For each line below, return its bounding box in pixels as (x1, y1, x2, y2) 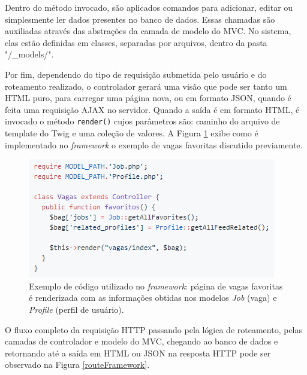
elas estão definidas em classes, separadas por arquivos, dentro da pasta (5, 36, 267, 48)
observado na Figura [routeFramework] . (5, 358, 150, 371)
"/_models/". (5, 48, 54, 60)
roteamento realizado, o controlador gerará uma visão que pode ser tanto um (5, 80, 287, 92)
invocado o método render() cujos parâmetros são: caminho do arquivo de (5, 115, 280, 127)
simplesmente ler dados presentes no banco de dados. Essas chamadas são (5, 13, 275, 25)
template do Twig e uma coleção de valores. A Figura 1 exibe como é (5, 127, 258, 139)
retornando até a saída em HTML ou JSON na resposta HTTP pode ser (5, 346, 271, 359)
